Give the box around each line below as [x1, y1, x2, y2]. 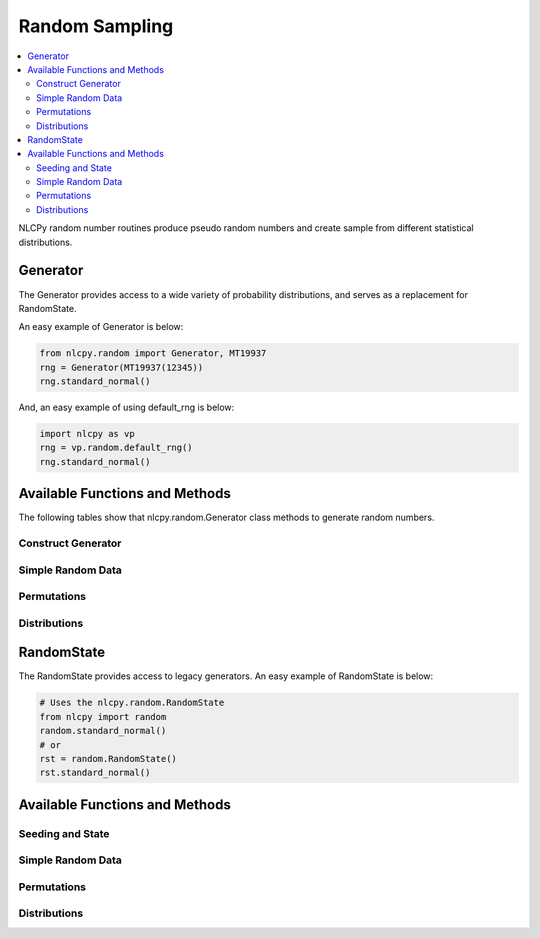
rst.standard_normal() [39, 767, 151, 779]
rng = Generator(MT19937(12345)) [39, 361, 204, 373]
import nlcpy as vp [39, 428, 135, 440]
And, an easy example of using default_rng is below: [18, 401, 235, 414]
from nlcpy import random [39, 711, 167, 722]
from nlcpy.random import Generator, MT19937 [39, 348, 267, 359]
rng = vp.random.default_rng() [39, 442, 194, 454]
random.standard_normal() [39, 725, 167, 737]
